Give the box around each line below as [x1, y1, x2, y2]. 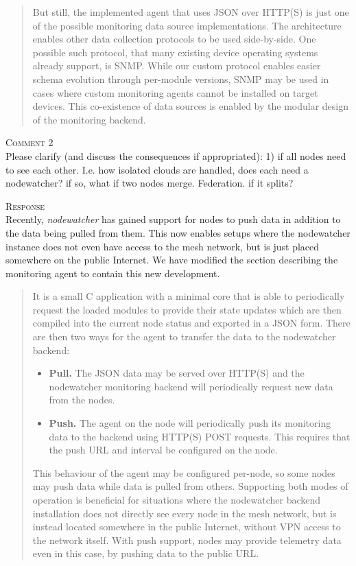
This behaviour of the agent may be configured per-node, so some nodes [32, 465, 335, 480]
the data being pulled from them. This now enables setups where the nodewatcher [5, 225, 351, 239]
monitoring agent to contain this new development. [5, 266, 220, 280]
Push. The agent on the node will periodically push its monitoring [49, 416, 331, 430]
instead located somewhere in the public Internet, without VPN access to [32, 519, 341, 534]
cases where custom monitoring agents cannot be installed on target [32, 85, 318, 99]
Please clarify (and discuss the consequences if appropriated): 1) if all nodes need [5, 148, 346, 163]
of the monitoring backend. [32, 112, 146, 126]
